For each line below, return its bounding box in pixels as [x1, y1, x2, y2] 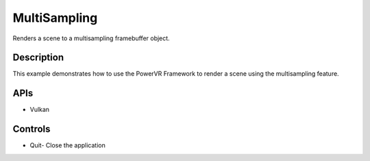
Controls [12, 123, 51, 135]
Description [12, 52, 64, 63]
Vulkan [29, 106, 50, 114]
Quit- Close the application [29, 141, 106, 149]
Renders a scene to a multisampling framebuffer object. [12, 34, 171, 42]
